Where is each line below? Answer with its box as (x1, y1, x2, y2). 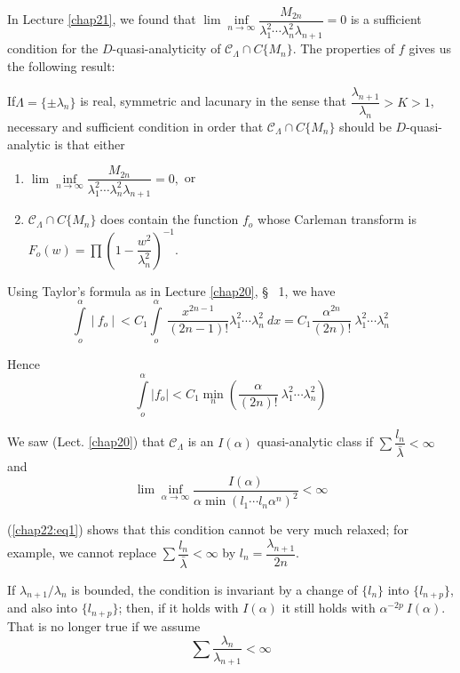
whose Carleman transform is (258, 210, 416, 228)
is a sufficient (350, 10, 422, 28)
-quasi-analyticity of (112, 39, 221, 58)
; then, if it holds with (118, 598, 239, 617)
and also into (7, 598, 78, 617)
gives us (408, 39, 451, 58)
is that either (54, 134, 125, 153)
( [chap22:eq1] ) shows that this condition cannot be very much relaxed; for (7, 520, 408, 539)
